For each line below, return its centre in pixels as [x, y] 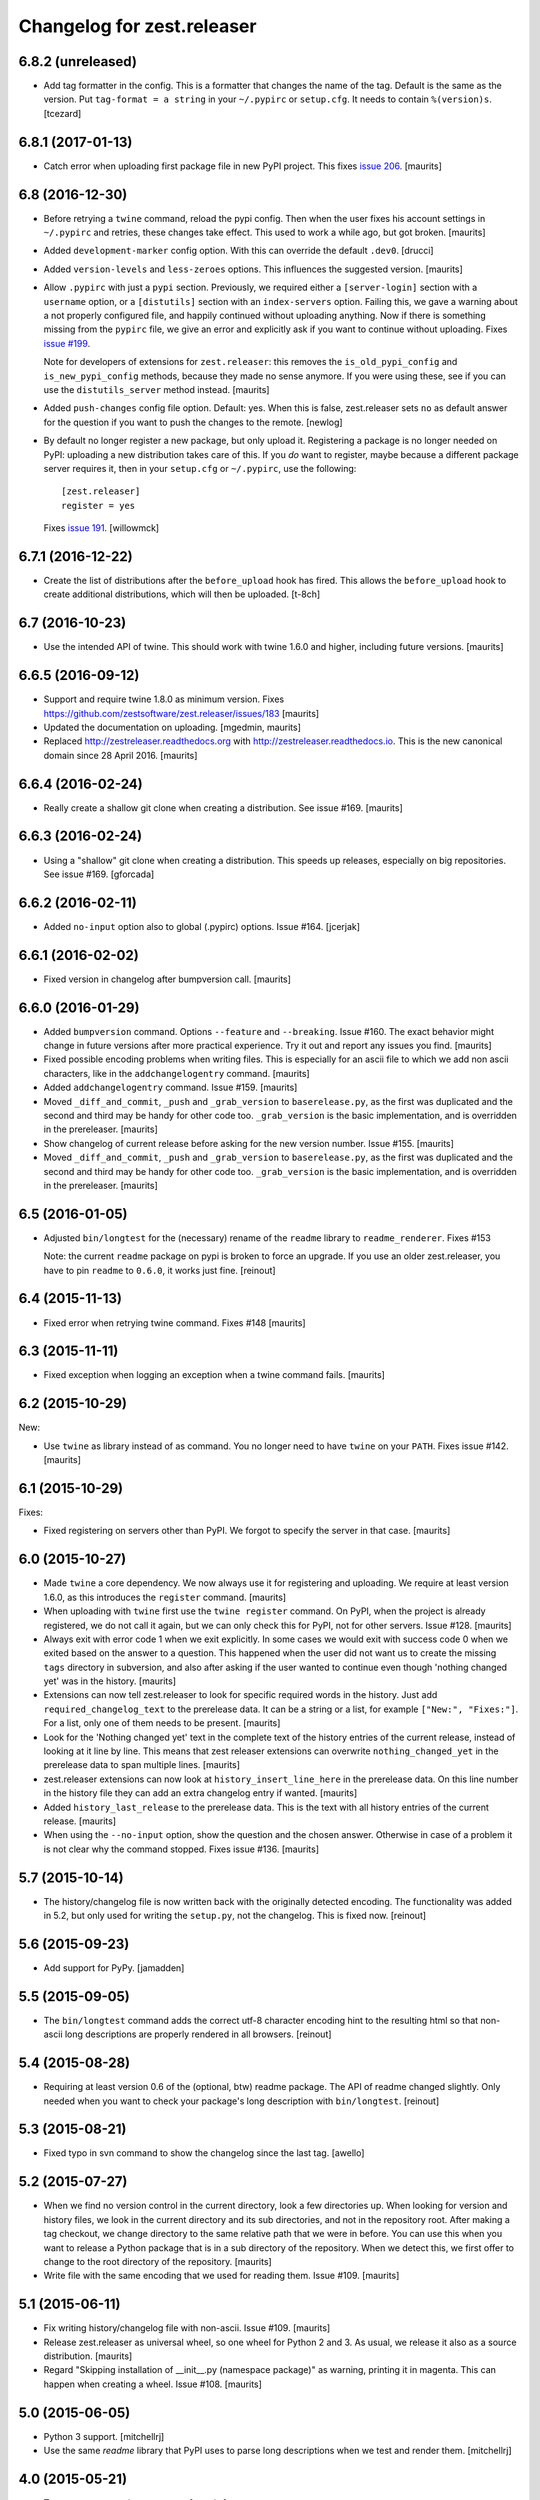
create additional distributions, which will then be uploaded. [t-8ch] [182, 594]
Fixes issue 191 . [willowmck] [101, 528]
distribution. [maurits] [88, 2356]
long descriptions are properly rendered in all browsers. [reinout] [198, 2034]
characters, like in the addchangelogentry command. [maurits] [176, 1073]
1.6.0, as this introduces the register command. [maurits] [165, 1597]
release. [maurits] [80, 1821]
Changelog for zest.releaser [137, 26]
